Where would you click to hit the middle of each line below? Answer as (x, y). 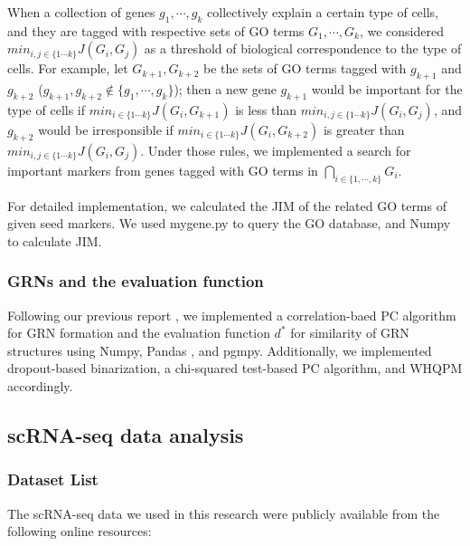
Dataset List (53, 479)
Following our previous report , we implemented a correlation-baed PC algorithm (232, 315)
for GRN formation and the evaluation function (139, 333)
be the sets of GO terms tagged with (305, 68)
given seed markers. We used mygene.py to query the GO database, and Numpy (229, 223)
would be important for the (387, 89)
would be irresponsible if (106, 129)
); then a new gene (225, 89)
